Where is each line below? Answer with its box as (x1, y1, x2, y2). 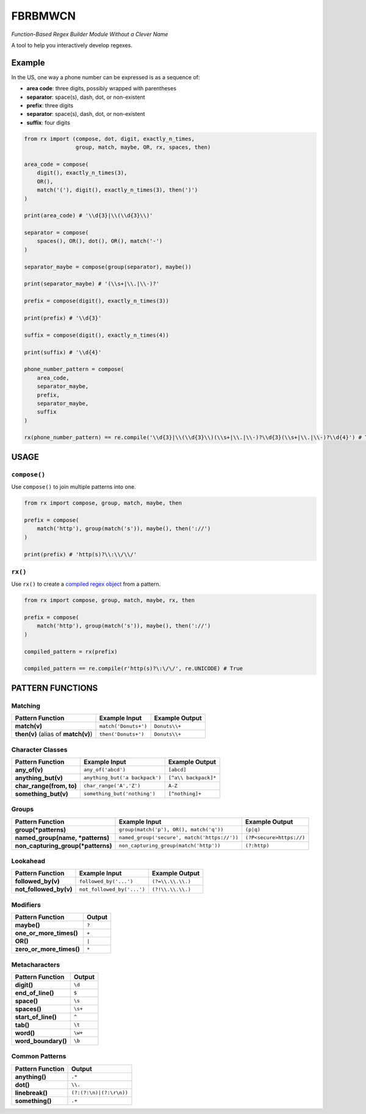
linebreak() (15, 1088, 48, 1097)
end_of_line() (15, 988, 54, 997)
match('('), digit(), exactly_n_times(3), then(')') (37, 187, 198, 193)
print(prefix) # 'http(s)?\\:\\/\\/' (24, 551, 137, 558)
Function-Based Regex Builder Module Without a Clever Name (11, 31, 168, 38)
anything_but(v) (15, 774, 63, 782)
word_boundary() (15, 1037, 67, 1045)
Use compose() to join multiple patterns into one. (11, 483, 137, 491)
